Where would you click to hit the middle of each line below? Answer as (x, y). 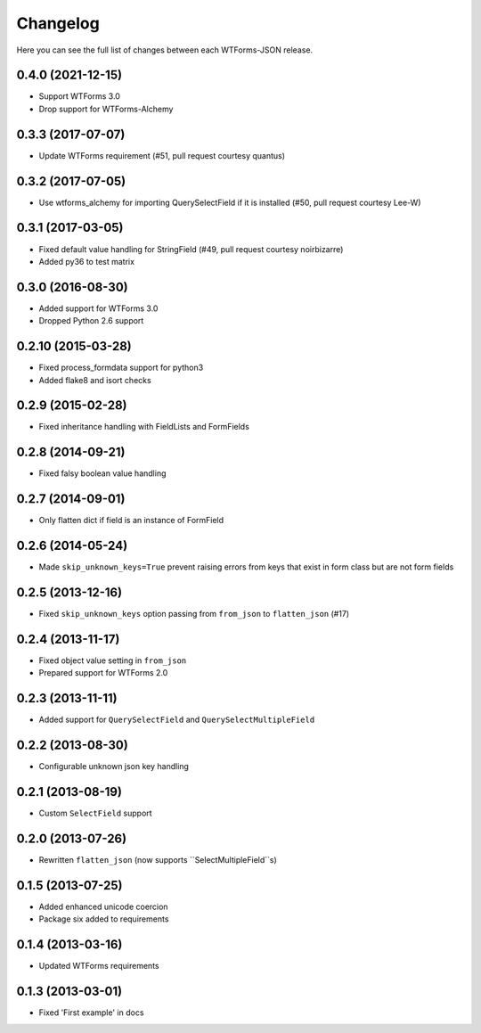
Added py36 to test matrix (87, 261)
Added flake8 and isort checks (95, 380)
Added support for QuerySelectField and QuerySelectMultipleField (177, 720)
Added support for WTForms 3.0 (98, 308)
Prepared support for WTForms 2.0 (103, 673)
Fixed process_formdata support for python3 (121, 368)
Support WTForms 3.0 (79, 96)
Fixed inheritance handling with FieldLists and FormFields (144, 427)
